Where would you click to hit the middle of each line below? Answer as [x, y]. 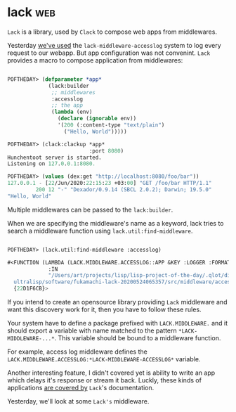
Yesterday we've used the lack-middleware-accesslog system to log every [114, 45]
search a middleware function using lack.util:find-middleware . [100, 231]
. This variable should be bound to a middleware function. [138, 338]
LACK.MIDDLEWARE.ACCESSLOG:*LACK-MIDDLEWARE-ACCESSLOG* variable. [104, 359]
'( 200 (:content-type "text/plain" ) [111, 125]
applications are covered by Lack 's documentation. [81, 388]
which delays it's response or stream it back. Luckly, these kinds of [105, 380]
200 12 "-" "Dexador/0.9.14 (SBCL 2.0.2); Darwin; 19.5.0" [124, 190]
